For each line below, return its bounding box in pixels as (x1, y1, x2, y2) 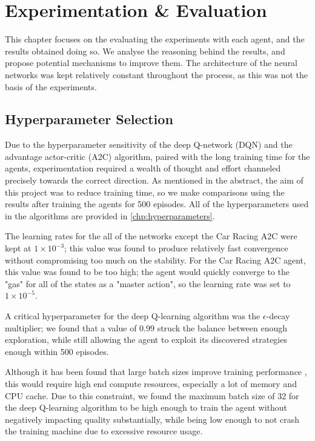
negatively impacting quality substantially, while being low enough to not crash (5, 413, 300, 425)
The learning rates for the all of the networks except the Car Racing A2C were (5, 230, 297, 242)
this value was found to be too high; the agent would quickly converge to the (5, 265, 290, 278)
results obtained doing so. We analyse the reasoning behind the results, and (5, 44, 285, 57)
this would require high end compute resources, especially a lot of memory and (5, 377, 297, 390)
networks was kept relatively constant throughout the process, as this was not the (5, 68, 308, 81)
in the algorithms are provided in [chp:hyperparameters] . (5, 209, 215, 222)
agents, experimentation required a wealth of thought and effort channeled (5, 162, 281, 174)
